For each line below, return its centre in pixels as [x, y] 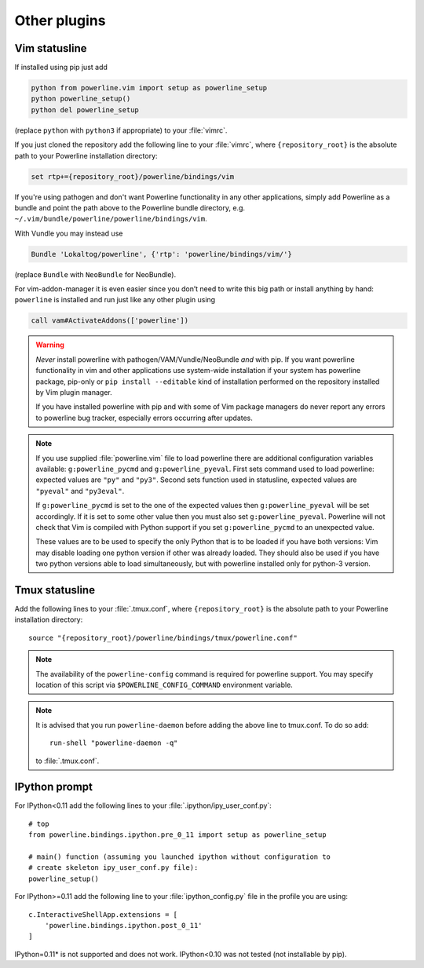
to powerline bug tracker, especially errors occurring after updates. [144, 418]
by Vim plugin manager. [74, 393]
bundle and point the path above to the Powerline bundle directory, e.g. [130, 207]
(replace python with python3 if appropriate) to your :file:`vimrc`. [121, 130]
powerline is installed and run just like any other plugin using [115, 300]
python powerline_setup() [81, 99]
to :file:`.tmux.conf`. [68, 761]
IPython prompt [54, 787]
